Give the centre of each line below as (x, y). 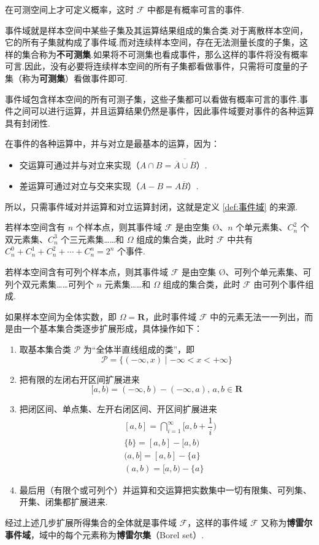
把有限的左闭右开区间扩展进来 (79, 379)
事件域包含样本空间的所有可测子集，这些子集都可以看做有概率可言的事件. (152, 99)
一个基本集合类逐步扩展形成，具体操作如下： (112, 328)
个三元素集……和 (93, 239)
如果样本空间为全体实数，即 (61, 316)
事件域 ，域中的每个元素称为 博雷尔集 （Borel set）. (105, 534)
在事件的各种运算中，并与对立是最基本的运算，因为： (112, 143)
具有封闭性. (28, 123)
